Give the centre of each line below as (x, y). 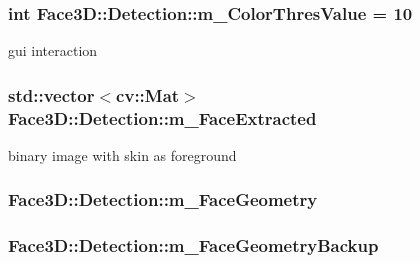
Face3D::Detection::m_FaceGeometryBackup (193, 245)
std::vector (51, 94)
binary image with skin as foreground (122, 154)
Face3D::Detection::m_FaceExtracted (162, 117)
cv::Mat (148, 94)
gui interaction (53, 50)
